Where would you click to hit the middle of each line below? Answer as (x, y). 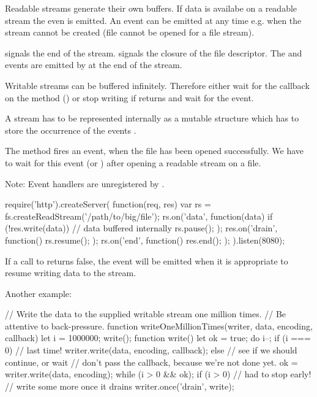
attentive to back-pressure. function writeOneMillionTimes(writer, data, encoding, (159, 326)
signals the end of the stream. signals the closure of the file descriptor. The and (154, 52)
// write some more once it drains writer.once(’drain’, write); (120, 386)
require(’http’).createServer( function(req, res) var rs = (108, 204)
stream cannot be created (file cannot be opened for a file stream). (130, 32)
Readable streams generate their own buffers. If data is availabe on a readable (151, 8)
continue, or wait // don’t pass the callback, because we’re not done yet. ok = (151, 362)
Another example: (38, 293)
